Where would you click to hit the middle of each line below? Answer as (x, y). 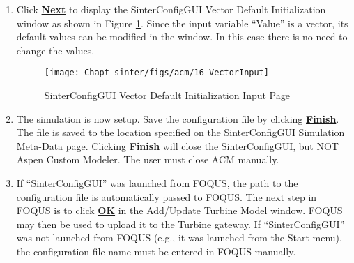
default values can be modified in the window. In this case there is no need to (182, 37)
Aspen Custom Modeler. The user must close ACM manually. (148, 159)
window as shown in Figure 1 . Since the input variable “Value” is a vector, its (182, 23)
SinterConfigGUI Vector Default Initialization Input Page (167, 95)
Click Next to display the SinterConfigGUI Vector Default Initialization (171, 9)
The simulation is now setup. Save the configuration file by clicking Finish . (178, 118)
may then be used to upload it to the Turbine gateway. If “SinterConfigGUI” (180, 224)
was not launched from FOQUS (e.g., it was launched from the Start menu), (179, 238)
